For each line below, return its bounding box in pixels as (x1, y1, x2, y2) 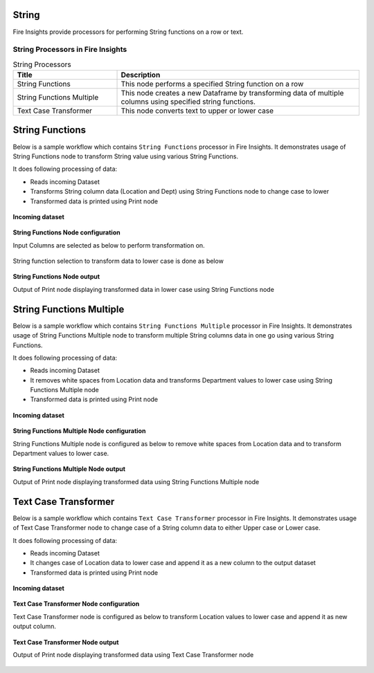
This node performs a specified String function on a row (121, 80, 304, 89)
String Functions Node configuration (12, 228, 121, 237)
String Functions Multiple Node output (12, 465, 126, 473)
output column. (12, 623, 57, 631)
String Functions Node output (12, 273, 100, 281)
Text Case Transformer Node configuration (12, 600, 140, 608)
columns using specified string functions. (121, 97, 256, 107)
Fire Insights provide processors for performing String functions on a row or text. (12, 28, 244, 36)
